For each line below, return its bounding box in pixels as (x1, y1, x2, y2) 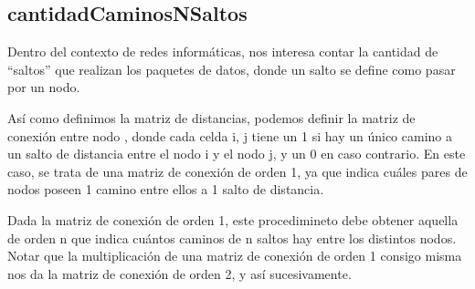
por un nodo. (7, 77, 80, 97)
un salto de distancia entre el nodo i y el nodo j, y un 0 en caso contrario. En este (7, 144, 466, 163)
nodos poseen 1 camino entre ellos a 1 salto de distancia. (7, 180, 324, 199)
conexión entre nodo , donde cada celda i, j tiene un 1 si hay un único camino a (7, 126, 453, 145)
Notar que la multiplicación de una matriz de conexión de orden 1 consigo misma (7, 246, 462, 265)
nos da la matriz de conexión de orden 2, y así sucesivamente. (7, 263, 352, 283)
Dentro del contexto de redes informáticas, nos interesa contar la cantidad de (7, 42, 438, 61)
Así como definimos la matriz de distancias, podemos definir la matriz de (7, 108, 416, 127)
